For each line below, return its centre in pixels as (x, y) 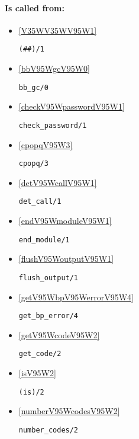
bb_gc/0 (33, 87)
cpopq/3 (33, 164)
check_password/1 (53, 125)
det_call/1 (40, 202)
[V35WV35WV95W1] (58, 30)
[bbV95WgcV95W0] (54, 68)
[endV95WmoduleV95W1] (65, 221)
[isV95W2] (37, 373)
